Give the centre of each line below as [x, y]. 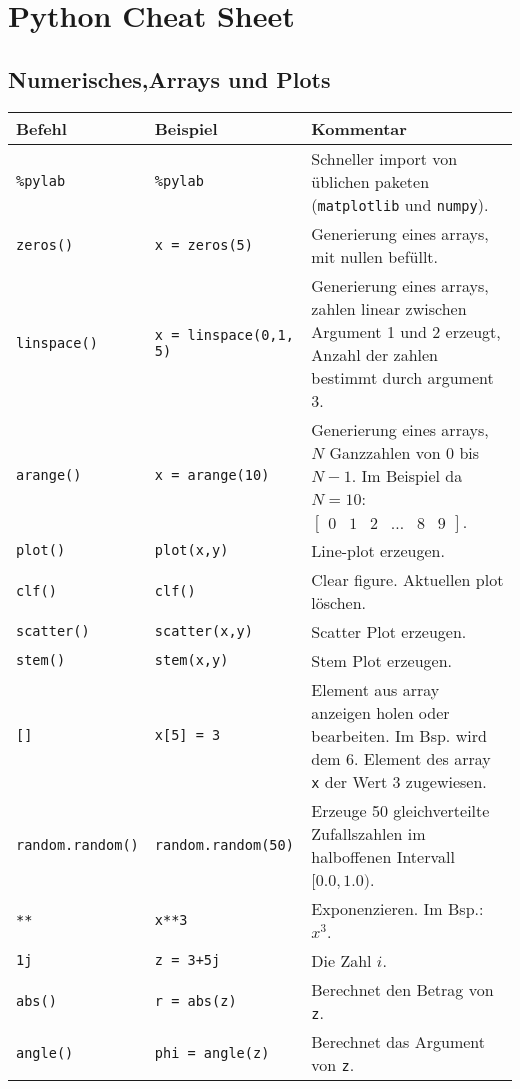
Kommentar [359, 128]
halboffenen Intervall [383, 856]
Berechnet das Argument [398, 1041]
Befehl [41, 128]
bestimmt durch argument [402, 377]
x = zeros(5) [203, 244]
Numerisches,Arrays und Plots [169, 78]
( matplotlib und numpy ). [400, 204]
